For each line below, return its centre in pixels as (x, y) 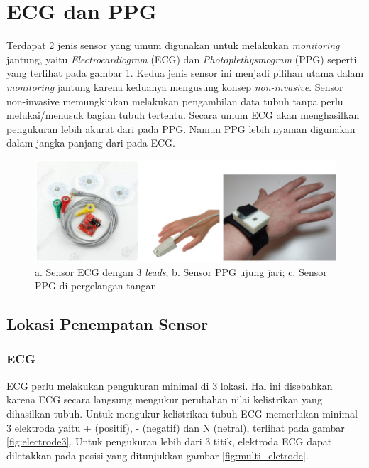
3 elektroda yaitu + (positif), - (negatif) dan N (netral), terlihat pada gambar (176, 427)
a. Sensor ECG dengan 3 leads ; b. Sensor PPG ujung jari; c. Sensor (181, 271)
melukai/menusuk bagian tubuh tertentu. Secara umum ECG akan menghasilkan (183, 115)
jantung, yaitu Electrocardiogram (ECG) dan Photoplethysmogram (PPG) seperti (182, 59)
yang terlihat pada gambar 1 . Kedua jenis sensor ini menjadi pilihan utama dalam (185, 73)
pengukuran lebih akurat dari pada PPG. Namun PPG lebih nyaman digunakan (181, 128)
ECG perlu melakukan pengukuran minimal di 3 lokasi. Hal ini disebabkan (170, 385)
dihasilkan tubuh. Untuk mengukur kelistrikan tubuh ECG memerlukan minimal (182, 413)
